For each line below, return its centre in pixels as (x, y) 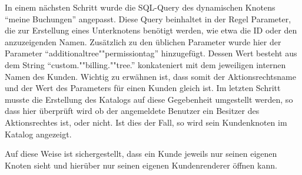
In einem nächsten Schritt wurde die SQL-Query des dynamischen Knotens (140, 7)
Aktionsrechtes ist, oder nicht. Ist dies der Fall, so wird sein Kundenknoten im (146, 122)
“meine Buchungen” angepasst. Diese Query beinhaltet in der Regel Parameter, (148, 18)
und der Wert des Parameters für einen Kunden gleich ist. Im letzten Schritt (143, 88)
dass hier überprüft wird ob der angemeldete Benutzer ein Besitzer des (132, 111)
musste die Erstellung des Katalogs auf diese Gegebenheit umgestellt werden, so (149, 99)
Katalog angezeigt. (38, 134)
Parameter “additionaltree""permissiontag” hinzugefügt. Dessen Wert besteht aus (151, 53)
